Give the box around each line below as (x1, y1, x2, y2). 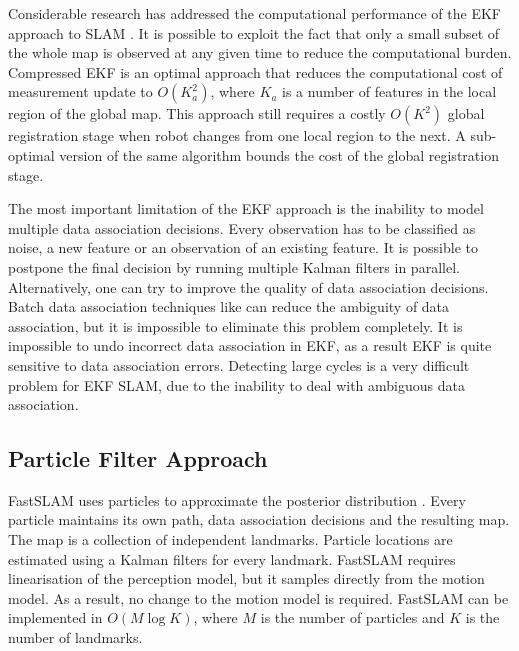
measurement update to (8, 81, 153, 102)
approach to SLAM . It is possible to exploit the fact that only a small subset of (8, 22, 500, 43)
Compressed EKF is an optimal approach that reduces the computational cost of (8, 61, 503, 82)
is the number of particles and (260, 607, 445, 628)
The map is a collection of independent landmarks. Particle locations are (8, 529, 453, 550)
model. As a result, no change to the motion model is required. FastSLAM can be (8, 587, 509, 608)
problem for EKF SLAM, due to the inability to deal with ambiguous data (8, 374, 465, 395)
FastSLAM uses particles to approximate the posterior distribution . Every (8, 489, 466, 510)
